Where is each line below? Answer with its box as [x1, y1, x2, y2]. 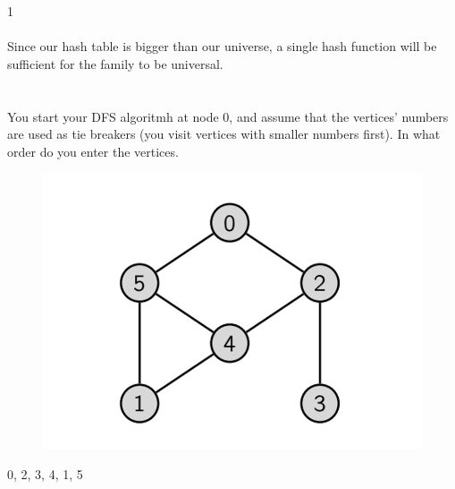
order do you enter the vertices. [7, 142, 179, 160]
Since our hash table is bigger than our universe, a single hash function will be [7, 37, 437, 56]
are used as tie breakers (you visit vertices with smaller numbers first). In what [7, 124, 441, 143]
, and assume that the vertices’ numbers [229, 107, 449, 125]
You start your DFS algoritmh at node [7, 107, 219, 125]
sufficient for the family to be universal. [7, 54, 223, 73]
